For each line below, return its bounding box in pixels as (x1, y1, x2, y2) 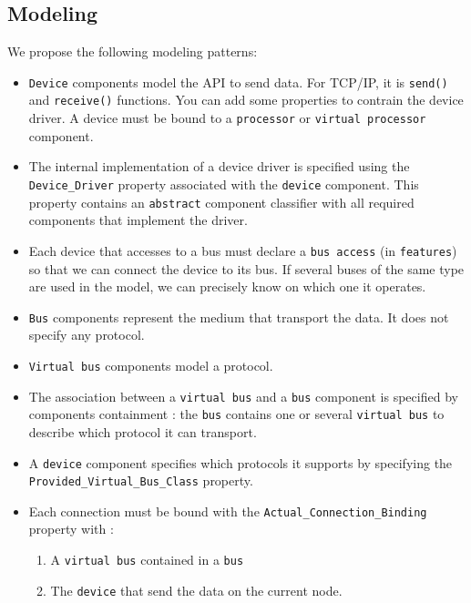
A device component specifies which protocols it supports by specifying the (28, 453, 453, 472)
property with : (28, 519, 114, 538)
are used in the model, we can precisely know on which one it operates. (28, 277, 426, 296)
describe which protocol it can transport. (28, 422, 257, 441)
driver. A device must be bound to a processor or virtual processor (28, 108, 426, 128)
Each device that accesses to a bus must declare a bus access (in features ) (28, 240, 457, 260)
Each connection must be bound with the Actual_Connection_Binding (28, 501, 427, 520)
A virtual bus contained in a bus (50, 550, 244, 569)
